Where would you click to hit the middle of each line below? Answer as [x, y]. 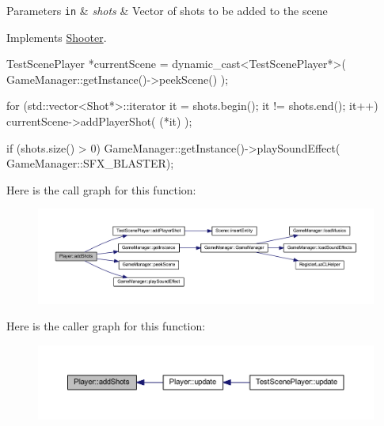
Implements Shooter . [57, 37]
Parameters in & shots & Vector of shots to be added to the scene [167, 10]
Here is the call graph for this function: [101, 189]
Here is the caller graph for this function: [106, 326]
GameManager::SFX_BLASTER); [90, 163]
